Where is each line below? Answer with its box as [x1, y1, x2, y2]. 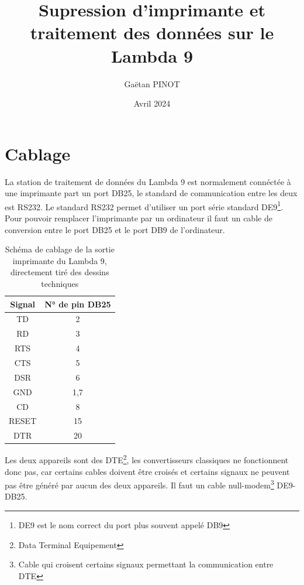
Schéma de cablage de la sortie [5, 243, 115, 255]
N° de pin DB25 [44, 297, 111, 310]
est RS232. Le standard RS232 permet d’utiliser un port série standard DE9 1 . [5, 199, 284, 213]
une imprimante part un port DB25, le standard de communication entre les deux [5, 187, 298, 199]
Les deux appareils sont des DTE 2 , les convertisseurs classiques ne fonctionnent [5, 452, 289, 466]
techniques [41, 278, 79, 290]
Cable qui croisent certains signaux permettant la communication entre [18, 558, 274, 570]
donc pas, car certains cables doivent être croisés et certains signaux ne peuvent [5, 465, 290, 477]
